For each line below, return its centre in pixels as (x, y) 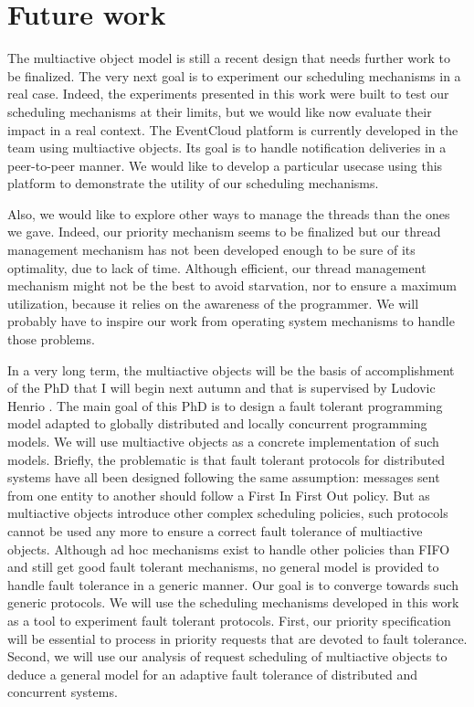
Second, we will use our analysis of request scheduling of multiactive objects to (227, 656)
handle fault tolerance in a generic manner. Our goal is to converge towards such (233, 584)
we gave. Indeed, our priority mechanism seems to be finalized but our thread (224, 232)
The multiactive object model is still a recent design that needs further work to (229, 58)
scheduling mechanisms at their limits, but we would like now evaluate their (220, 111)
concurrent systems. (63, 692)
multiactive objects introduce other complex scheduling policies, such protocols (228, 513)
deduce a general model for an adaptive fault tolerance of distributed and (213, 674)
